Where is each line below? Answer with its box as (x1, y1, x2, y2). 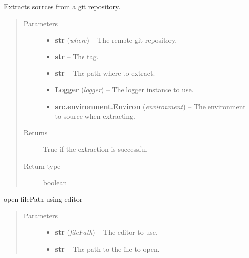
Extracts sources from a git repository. (4, 1, 121, 11)
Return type (23, 160, 61, 171)
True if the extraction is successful (43, 144, 147, 154)
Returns (23, 127, 48, 137)
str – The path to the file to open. (55, 243, 160, 254)
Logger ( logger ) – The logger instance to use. (55, 84, 194, 94)
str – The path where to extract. (55, 68, 155, 78)
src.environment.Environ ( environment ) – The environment (55, 101, 246, 111)
